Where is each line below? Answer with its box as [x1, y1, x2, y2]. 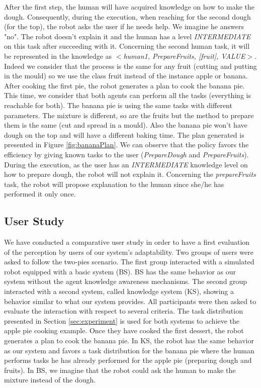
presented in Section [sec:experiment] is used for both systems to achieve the [4, 315, 240, 326]
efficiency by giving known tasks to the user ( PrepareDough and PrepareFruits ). [4, 149, 249, 159]
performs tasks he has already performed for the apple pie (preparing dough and [4, 355, 252, 365]
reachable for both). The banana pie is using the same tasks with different [4, 100, 232, 110]
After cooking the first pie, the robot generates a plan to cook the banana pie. [4, 80, 245, 90]
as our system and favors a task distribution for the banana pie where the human [4, 345, 254, 355]
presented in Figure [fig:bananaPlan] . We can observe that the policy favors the [4, 139, 249, 150]
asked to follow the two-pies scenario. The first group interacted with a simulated [4, 256, 254, 267]
